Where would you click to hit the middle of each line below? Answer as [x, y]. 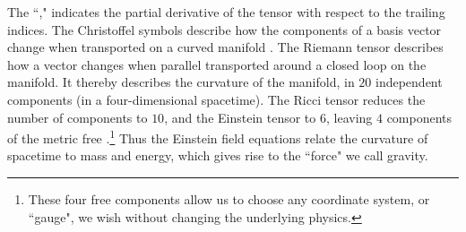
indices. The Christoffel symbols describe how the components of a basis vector [224, 29]
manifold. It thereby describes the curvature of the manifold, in [181, 82]
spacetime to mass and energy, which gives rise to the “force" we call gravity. [218, 155]
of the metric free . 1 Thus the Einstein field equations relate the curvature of [218, 137]
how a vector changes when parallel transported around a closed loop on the [217, 64]
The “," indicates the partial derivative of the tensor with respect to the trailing [226, 12]
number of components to [78, 117]
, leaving [349, 117]
